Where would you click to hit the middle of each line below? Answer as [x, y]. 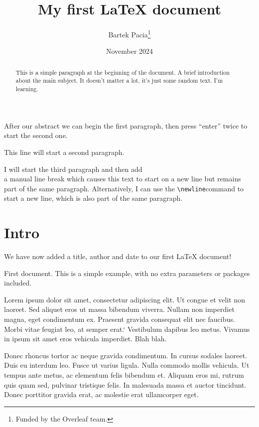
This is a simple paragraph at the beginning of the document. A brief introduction [123, 72]
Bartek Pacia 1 [129, 34]
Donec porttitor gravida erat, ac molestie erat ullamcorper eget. [101, 394]
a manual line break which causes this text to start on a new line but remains [123, 179]
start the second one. [36, 135]
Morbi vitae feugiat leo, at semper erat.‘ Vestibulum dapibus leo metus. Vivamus [127, 329]
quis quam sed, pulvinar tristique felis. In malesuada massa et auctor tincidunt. [125, 384]
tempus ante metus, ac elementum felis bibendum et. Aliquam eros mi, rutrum [124, 375]
